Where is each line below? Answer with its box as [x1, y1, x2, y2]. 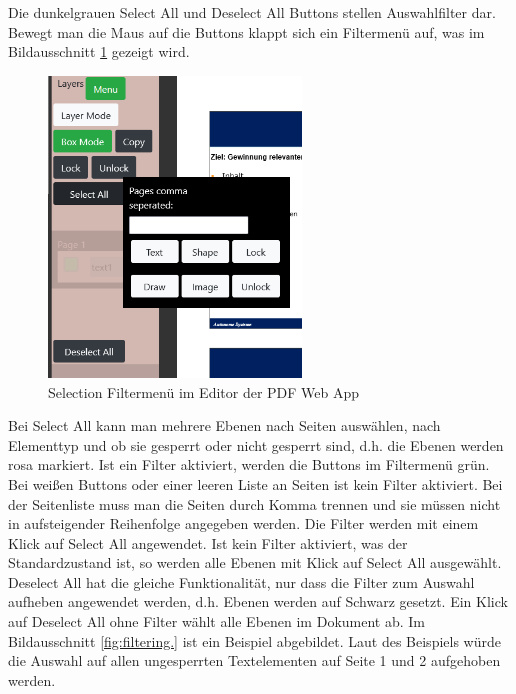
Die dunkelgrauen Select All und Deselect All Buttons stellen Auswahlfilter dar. [8, 2, 496, 22]
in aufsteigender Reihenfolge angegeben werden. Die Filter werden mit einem [8, 513, 479, 534]
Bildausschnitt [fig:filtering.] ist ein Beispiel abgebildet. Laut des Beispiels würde [8, 630, 501, 651]
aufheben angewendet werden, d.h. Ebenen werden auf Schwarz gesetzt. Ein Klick [8, 591, 508, 612]
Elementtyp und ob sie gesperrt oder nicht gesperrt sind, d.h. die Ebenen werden [8, 434, 504, 455]
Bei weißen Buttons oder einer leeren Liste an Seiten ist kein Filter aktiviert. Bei [8, 473, 503, 494]
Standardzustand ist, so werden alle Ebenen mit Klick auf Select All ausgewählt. [8, 552, 502, 573]
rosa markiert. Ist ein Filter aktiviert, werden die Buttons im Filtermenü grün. [8, 454, 490, 475]
